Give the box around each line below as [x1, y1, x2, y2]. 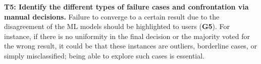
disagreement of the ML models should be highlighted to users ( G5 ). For [4, 21, 230, 31]
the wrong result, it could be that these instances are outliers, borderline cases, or [4, 40, 257, 51]
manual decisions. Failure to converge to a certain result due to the [4, 11, 220, 21]
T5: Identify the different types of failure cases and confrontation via [4, 1, 249, 11]
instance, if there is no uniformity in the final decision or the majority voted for [4, 30, 250, 41]
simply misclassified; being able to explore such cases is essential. [4, 50, 205, 60]
